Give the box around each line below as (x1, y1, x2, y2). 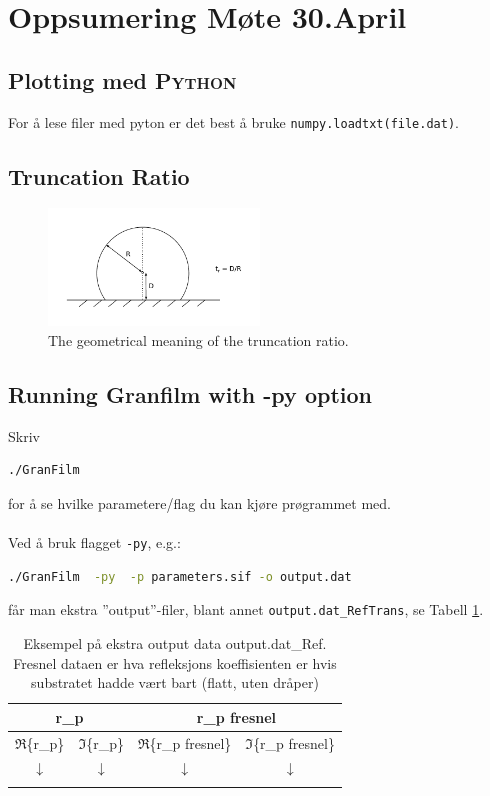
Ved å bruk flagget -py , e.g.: (8, 532, 181, 553)
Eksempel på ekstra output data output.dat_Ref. (23, 632, 327, 653)
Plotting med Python (8, 64, 237, 95)
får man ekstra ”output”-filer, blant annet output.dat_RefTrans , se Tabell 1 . (8, 599, 484, 620)
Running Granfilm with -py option (8, 378, 372, 409)
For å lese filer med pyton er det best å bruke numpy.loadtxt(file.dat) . (8, 111, 459, 132)
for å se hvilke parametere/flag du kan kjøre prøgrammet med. (8, 492, 391, 513)
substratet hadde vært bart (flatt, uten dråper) (31, 672, 319, 693)
